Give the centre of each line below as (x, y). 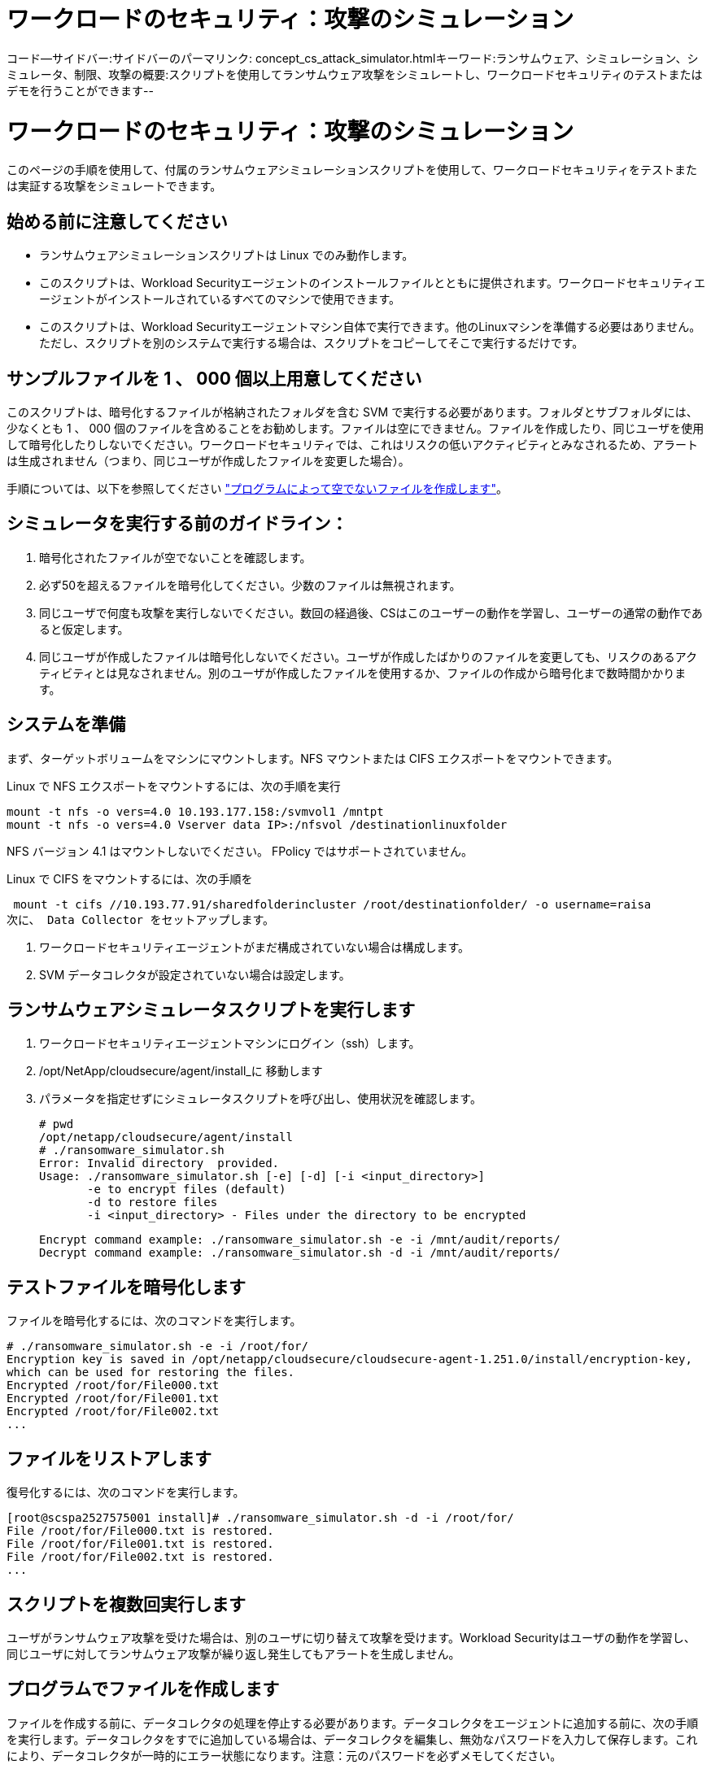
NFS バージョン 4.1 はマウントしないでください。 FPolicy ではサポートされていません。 (240, 851)
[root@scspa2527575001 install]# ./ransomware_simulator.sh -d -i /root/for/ (260, 1518)
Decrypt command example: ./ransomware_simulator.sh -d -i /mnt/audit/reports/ (300, 1253)
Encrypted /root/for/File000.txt (113, 1386)
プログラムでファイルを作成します (143, 1689)
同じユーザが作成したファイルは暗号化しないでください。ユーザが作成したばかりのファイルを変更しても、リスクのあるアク (369, 656)
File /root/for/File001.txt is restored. (140, 1544)
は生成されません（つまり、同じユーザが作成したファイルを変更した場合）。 (208, 460)
